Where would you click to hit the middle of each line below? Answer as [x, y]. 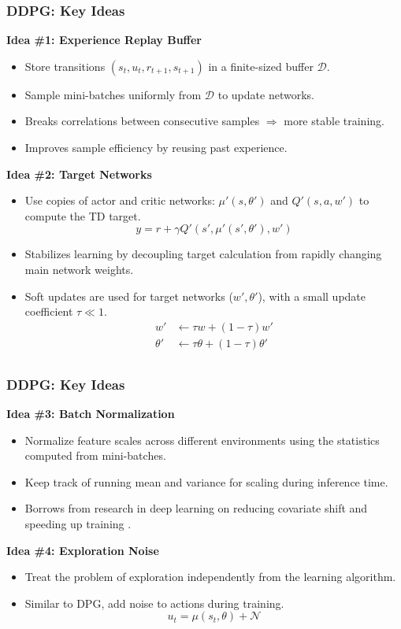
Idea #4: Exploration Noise [83, 550]
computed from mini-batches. [95, 455]
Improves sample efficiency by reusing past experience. [156, 147]
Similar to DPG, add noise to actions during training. [154, 603]
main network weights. [79, 269]
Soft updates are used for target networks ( [129, 296]
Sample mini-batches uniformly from [113, 94]
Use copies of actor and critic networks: [120, 200]
